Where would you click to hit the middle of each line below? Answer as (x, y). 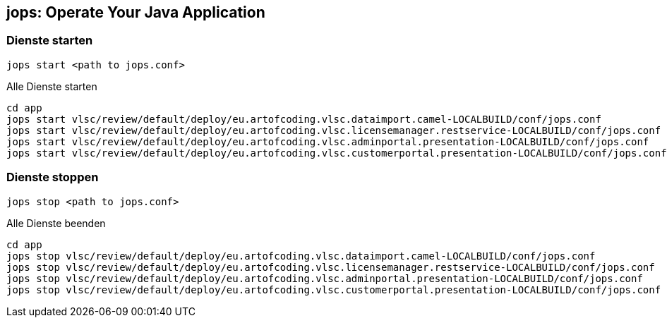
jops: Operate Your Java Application (136, 12)
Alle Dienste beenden (56, 223)
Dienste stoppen (53, 177)
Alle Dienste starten (52, 86)
